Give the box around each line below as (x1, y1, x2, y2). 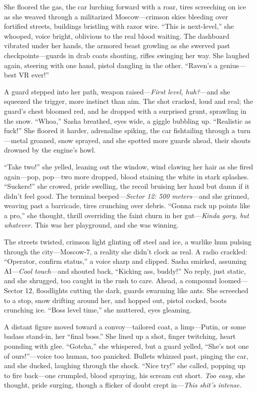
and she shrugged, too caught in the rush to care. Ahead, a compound (4, 275, 217, 286)
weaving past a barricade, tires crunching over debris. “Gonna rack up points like (4, 200, 250, 211)
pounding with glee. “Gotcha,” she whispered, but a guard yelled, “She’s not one (4, 341, 249, 351)
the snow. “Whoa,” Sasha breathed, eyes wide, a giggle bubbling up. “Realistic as (4, 115, 251, 126)
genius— (220, 60, 246, 70)
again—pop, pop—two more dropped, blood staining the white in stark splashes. (4, 171, 249, 181)
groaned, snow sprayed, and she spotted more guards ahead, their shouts (30, 135, 251, 145)
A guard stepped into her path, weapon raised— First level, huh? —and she (4, 86, 230, 96)
